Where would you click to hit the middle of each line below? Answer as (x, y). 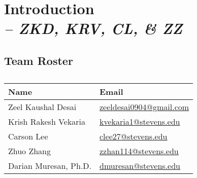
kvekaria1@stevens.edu (140, 121)
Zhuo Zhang (30, 151)
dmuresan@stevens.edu (140, 165)
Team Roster (39, 60)
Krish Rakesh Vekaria (47, 121)
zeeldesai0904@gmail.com (144, 106)
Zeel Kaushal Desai (42, 106)
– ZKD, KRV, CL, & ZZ (93, 28)
